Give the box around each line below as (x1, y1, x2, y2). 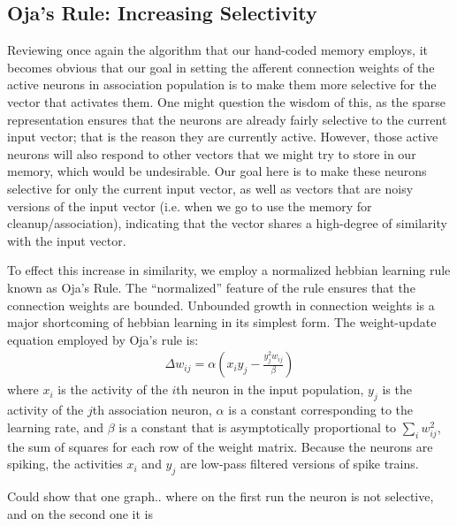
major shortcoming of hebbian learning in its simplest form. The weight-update (7, 313, 437, 332)
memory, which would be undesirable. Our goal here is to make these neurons (7, 162, 427, 180)
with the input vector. (7, 231, 126, 249)
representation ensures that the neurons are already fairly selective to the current (7, 110, 447, 128)
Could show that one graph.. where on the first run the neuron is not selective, (7, 487, 434, 506)
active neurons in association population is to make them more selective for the (7, 75, 437, 94)
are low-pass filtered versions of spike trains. (179, 454, 419, 473)
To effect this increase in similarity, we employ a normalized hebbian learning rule (7, 261, 451, 279)
